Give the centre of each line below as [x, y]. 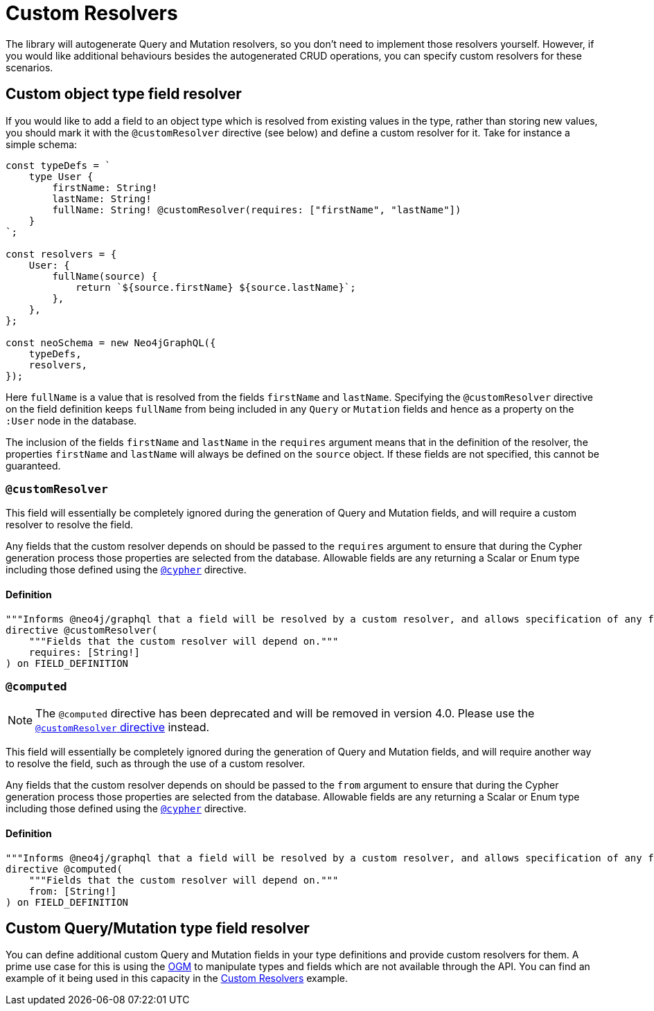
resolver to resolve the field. [70, 525]
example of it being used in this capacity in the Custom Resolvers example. [177, 978]
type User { [61, 176]
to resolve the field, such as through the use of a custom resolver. [156, 764]
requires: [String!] [84, 652]
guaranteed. [33, 465]
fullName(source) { [105, 276]
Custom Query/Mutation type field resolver [158, 928]
